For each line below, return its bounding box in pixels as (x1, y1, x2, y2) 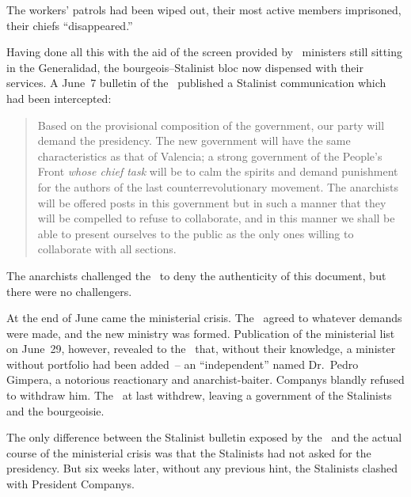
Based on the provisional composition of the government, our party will (37, 116, 385, 133)
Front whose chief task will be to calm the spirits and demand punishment (37, 163, 398, 180)
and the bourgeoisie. (6, 402, 105, 419)
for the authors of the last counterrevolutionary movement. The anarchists (37, 178, 398, 195)
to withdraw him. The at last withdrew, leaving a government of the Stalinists (6, 387, 392, 404)
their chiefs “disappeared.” (6, 17, 133, 33)
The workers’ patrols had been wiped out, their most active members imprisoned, (6, 2, 401, 17)
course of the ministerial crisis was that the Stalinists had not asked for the (6, 444, 371, 461)
